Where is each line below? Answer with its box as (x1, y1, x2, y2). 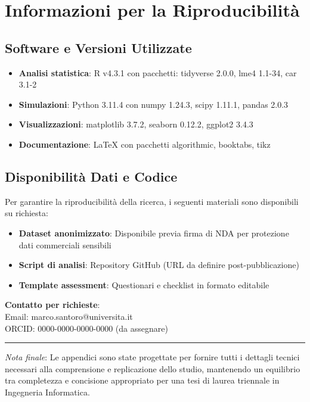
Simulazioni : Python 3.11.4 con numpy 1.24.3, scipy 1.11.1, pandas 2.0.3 (18, 98, 289, 110)
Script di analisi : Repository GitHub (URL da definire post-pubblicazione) (18, 258, 299, 271)
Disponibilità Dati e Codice (5, 167, 178, 185)
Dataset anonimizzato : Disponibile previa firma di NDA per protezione (18, 226, 289, 239)
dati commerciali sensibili (18, 238, 111, 251)
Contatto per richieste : (5, 298, 100, 311)
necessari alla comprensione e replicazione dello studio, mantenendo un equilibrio (5, 362, 300, 375)
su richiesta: (5, 207, 48, 219)
